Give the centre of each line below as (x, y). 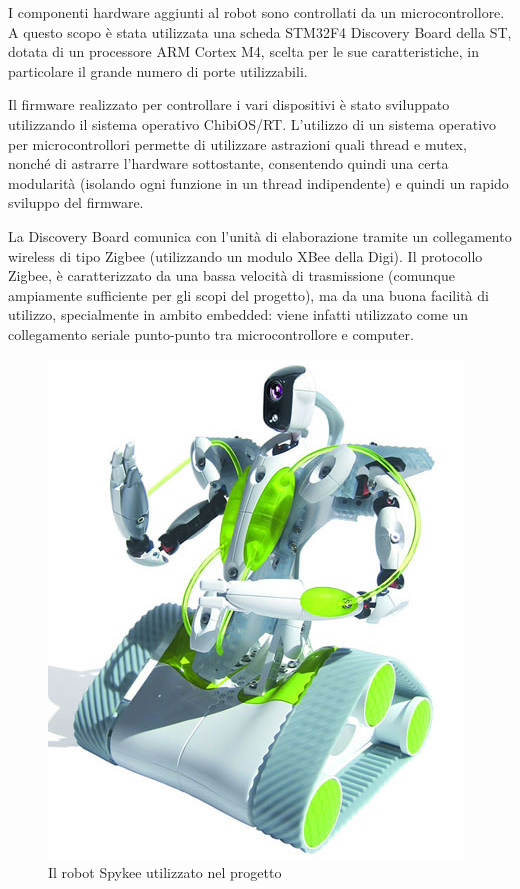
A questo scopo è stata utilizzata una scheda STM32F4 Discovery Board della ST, (260, 31)
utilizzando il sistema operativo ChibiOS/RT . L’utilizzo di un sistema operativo (252, 123)
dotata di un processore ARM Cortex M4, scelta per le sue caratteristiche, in (243, 51)
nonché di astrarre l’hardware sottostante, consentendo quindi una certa (228, 163)
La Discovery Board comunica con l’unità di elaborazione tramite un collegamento (260, 235)
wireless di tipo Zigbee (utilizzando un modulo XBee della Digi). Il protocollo (245, 255)
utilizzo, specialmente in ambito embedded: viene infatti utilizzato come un (238, 314)
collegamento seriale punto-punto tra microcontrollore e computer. (211, 333)
